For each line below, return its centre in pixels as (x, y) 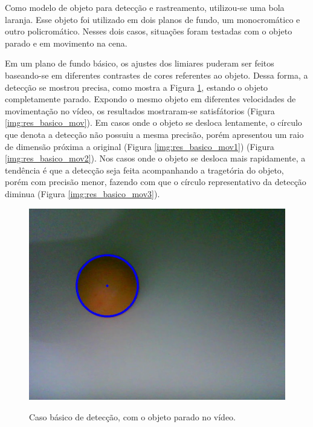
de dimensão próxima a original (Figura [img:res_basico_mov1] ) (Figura (140, 146)
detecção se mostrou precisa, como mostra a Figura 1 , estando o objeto (137, 87)
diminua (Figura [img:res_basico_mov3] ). (82, 193)
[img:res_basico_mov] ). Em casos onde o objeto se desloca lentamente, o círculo (153, 122)
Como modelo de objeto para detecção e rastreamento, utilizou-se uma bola (145, 7)
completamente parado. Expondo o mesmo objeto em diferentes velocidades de (150, 99)
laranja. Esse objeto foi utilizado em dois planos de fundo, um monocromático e (153, 19)
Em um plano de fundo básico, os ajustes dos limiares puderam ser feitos (140, 63)
